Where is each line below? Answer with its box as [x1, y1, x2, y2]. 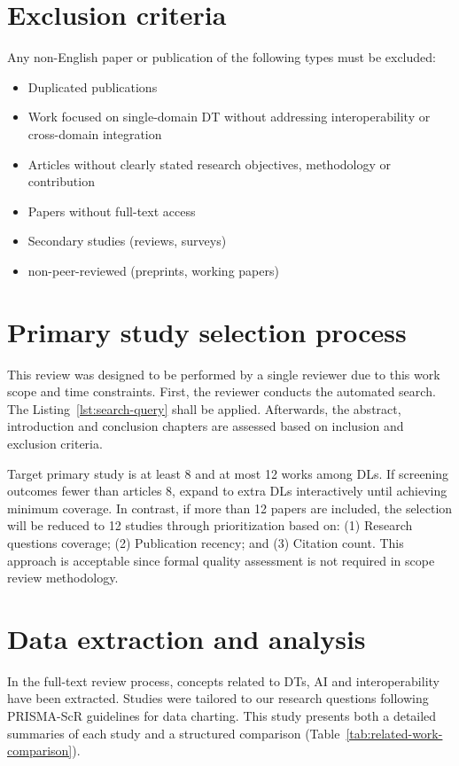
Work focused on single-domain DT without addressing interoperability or [27, 107, 431, 126]
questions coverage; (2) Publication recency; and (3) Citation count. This [7, 533, 404, 551]
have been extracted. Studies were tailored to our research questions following [7, 689, 429, 707]
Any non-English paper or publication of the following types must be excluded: [7, 48, 436, 66]
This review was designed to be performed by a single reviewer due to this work [7, 364, 440, 383]
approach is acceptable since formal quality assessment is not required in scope [7, 551, 435, 569]
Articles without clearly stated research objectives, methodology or [27, 154, 392, 173]
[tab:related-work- [346, 723, 443, 742]
